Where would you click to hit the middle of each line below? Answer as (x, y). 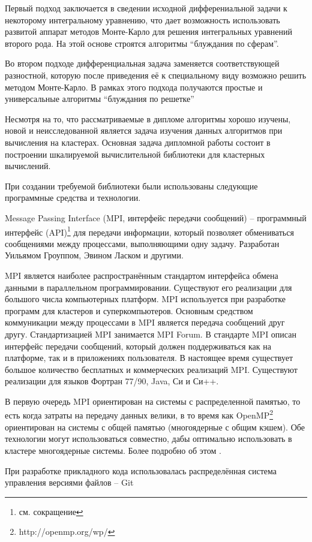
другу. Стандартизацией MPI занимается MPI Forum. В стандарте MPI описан (151, 334)
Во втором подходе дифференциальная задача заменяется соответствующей (142, 63)
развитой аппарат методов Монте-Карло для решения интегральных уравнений (149, 31)
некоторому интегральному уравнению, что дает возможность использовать (142, 19)
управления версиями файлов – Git (69, 482)
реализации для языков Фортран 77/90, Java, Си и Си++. (112, 381)
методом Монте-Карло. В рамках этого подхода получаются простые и (134, 87)
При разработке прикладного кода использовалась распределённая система (141, 470)
